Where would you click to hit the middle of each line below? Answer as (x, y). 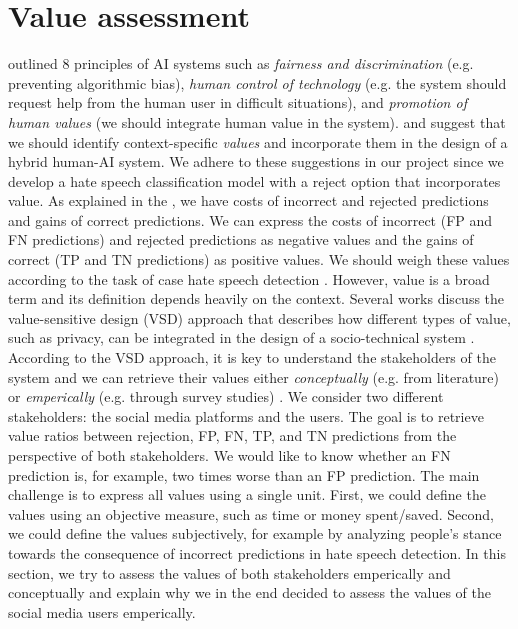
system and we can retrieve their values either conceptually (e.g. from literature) (254, 376)
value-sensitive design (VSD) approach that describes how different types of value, (259, 317)
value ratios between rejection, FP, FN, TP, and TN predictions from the (232, 435)
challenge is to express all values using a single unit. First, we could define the (247, 494)
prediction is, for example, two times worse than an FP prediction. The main (244, 474)
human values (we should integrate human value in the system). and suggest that (257, 121)
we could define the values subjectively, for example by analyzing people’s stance (255, 533)
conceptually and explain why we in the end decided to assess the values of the (249, 592)
